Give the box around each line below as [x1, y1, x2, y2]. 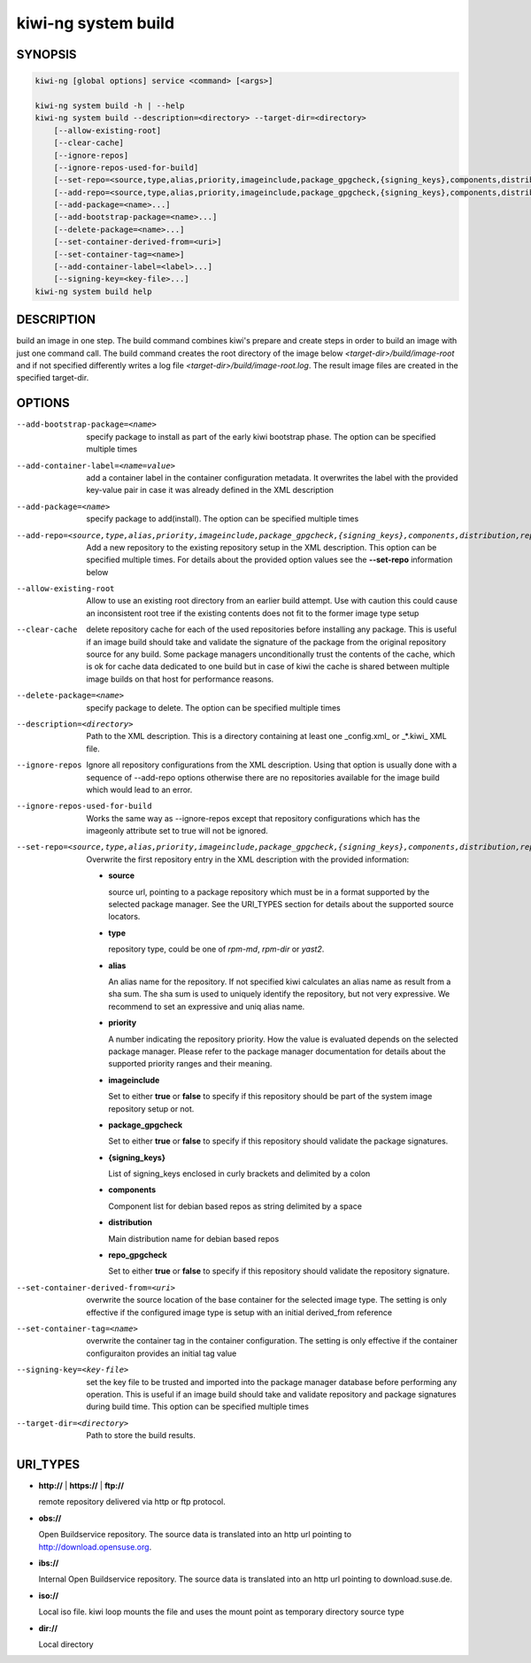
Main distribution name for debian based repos [108, 1233, 280, 1243]
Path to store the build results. [86, 1430, 196, 1441]
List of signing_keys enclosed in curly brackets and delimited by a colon [108, 1168, 371, 1179]
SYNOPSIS [16, 47, 77, 62]
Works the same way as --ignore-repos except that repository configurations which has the [86, 812, 420, 823]
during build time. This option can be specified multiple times [86, 1401, 310, 1412]
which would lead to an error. [86, 784, 193, 795]
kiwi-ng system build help [35, 286, 152, 296]
